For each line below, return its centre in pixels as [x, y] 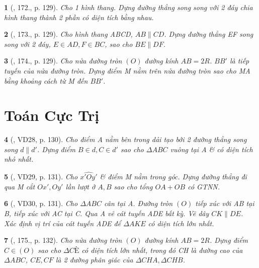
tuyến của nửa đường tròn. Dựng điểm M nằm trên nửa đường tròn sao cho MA [127, 70]
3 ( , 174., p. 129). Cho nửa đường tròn [63, 61]
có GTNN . [204, 186]
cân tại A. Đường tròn [139, 203]
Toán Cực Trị [52, 115]
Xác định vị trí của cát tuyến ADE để [63, 223]
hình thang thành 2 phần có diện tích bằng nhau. [79, 17]
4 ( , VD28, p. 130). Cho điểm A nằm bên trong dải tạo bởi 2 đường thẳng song [125, 139]
